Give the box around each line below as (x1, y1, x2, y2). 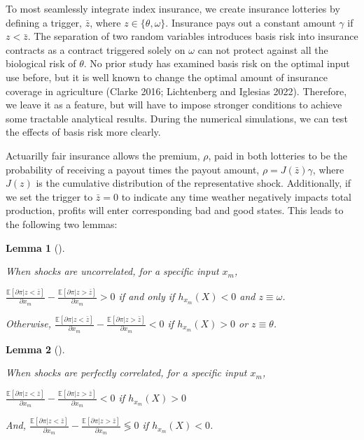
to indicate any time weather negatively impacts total (121, 189, 351, 204)
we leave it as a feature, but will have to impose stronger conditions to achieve (6, 97, 342, 112)
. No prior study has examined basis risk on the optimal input (83, 56, 350, 71)
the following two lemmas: (6, 216, 118, 231)
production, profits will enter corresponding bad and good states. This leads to (6, 203, 344, 218)
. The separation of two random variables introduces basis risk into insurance (27, 29, 358, 43)
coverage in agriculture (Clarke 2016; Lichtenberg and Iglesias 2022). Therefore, (6, 83, 347, 98)
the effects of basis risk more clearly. (6, 125, 161, 139)
